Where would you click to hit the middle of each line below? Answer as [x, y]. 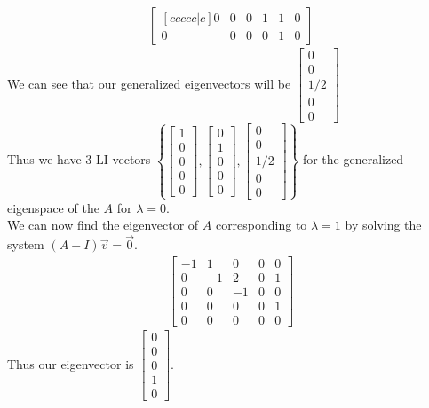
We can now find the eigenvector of [103, 225]
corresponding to [261, 225]
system [26, 244]
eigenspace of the [53, 207]
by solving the [383, 225]
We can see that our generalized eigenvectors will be [149, 84]
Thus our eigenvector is [71, 363]
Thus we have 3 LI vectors [79, 159]
